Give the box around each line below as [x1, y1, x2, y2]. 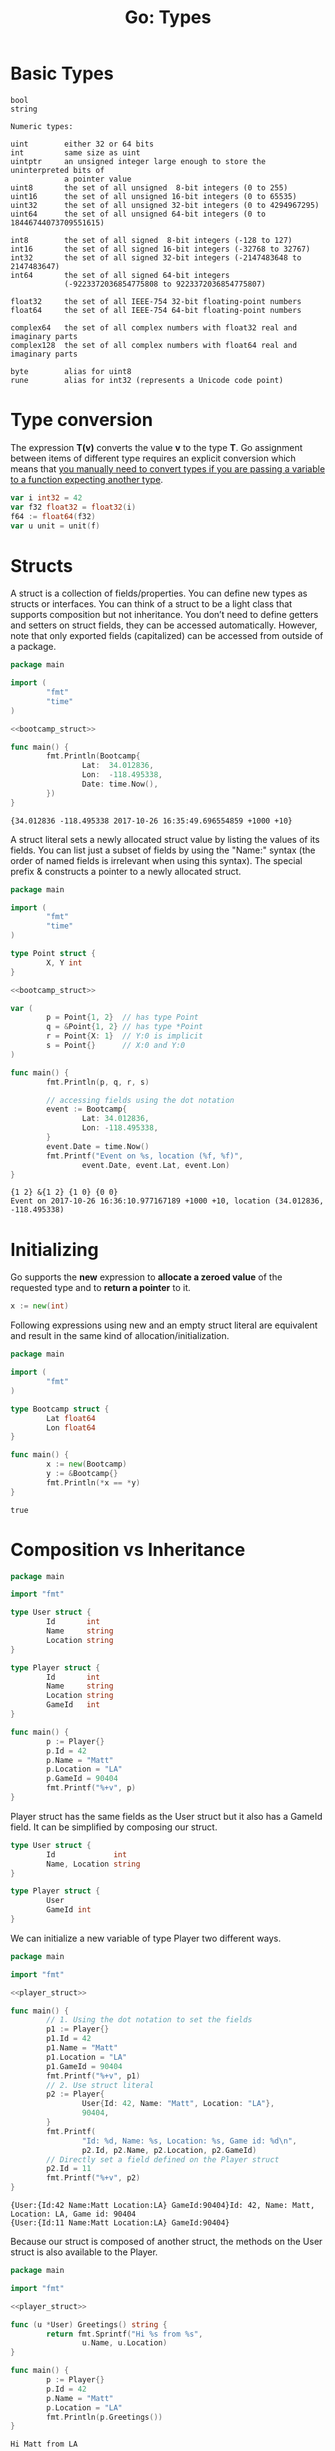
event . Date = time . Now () [46, 1141, 150, 1151]
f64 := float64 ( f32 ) [10, 511, 97, 521]
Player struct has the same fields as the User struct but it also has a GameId [10, 1810, 323, 1822]
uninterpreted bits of [10, 165, 105, 175]
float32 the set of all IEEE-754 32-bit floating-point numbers [10, 296, 302, 306]
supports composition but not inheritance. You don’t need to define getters [10, 609, 319, 621]
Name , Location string [46, 1859, 141, 1869]
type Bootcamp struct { [10, 1404, 110, 1414]
